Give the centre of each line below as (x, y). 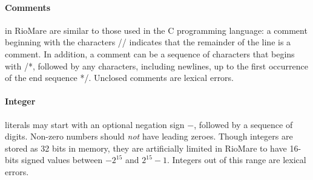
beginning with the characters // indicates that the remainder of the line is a (148, 42)
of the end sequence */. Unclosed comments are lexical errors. (120, 78)
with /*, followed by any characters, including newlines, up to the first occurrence (156, 66)
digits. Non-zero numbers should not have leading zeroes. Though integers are (149, 136)
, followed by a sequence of (243, 124)
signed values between (62, 160)
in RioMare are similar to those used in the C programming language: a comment (156, 30)
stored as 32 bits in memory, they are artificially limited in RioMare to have (146, 148)
